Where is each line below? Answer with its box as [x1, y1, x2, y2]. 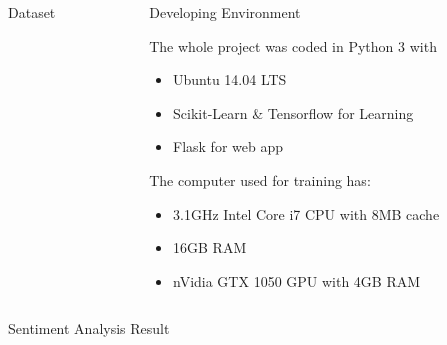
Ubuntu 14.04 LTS [173, 69, 287, 90]
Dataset [8, 2, 56, 22]
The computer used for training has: [149, 169, 371, 190]
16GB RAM [173, 237, 247, 258]
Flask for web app [173, 136, 283, 157]
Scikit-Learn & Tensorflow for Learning [173, 102, 414, 123]
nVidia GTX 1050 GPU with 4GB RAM [173, 270, 421, 291]
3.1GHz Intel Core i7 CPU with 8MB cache [173, 203, 440, 224]
